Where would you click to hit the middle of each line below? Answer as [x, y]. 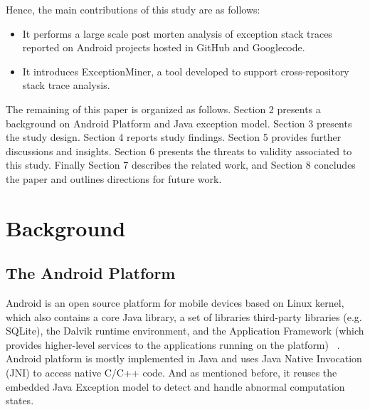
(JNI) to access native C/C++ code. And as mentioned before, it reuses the [171, 373]
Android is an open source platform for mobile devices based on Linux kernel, [175, 303]
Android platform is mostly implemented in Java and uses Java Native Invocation [184, 358]
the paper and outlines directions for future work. [114, 178]
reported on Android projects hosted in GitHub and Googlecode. [164, 47]
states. [20, 400]
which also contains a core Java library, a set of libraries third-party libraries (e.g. [184, 316]
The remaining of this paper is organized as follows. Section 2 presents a [163, 109]
